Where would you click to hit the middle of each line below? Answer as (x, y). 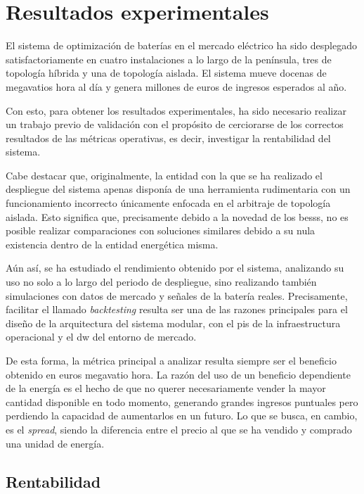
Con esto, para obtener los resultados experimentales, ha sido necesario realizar (176, 110)
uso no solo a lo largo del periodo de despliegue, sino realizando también (161, 282)
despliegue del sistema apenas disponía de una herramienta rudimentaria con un (178, 189)
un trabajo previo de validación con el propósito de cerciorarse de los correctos (175, 124)
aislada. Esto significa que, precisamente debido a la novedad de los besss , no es (177, 216)
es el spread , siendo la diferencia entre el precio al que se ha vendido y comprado (179, 429)
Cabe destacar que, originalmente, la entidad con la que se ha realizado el (164, 175)
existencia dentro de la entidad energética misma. (112, 244)
